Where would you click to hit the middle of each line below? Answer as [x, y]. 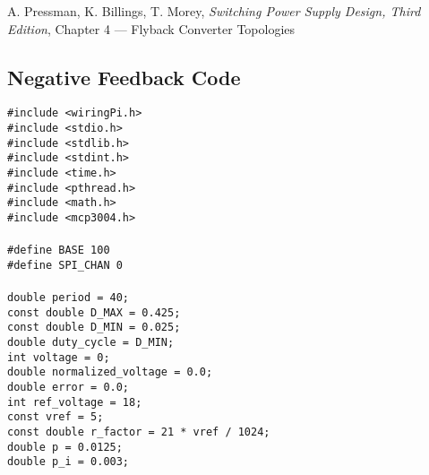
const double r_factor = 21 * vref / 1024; [139, 432]
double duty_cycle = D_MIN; [91, 343]
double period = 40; [69, 298]
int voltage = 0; [59, 357]
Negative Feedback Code [124, 77]
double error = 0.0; [69, 388]
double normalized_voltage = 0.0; [110, 372]
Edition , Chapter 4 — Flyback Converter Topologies [151, 28]
